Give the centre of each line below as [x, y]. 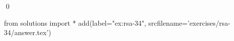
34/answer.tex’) [28, 32]
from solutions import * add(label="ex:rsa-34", [75, 22]
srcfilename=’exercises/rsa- [189, 22]
